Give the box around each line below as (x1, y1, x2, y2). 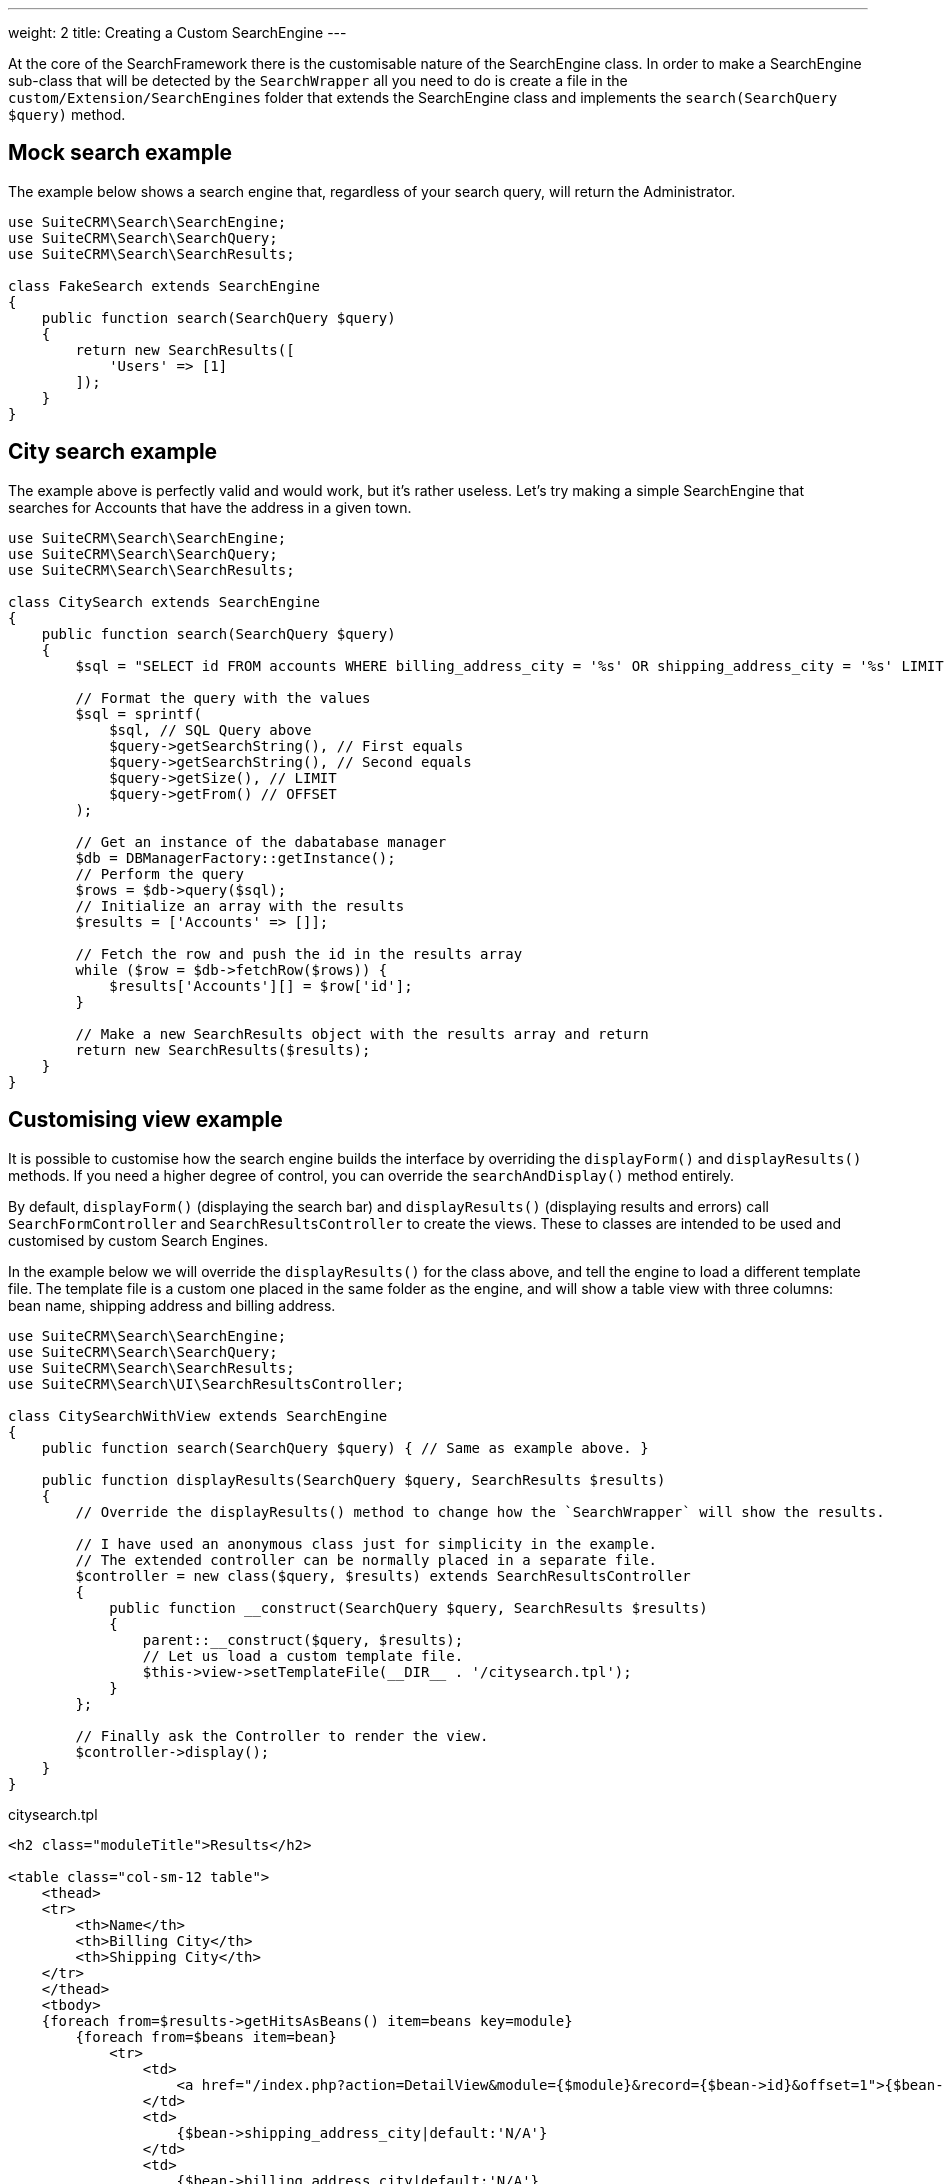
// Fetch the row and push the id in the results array (75, 945, 523, 962)
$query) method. (8, 106, 126, 123)
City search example (8, 439, 218, 465)
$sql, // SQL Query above (109, 721, 312, 738)
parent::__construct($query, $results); (142, 1631, 464, 1648)
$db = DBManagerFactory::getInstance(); (75, 849, 396, 866)
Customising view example (8, 1107, 283, 1133)
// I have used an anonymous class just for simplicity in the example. (75, 1535, 658, 1552)
